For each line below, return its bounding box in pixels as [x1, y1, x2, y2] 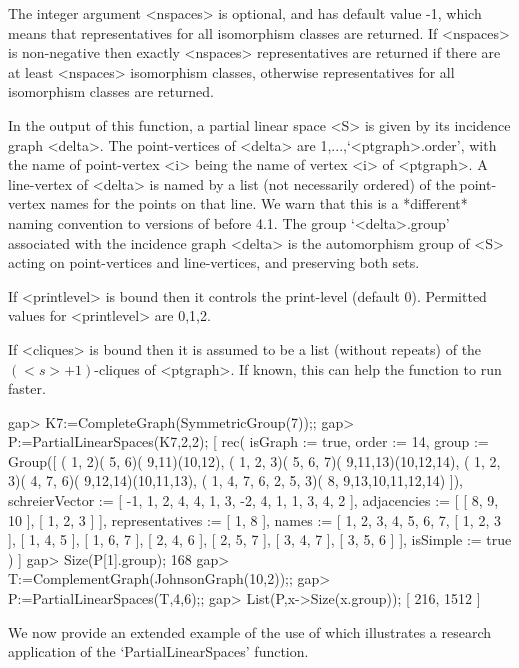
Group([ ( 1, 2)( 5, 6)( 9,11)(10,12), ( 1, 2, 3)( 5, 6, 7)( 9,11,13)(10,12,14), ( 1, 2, [8, 450, 501, 471]
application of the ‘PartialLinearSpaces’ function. [8, 641, 309, 662]
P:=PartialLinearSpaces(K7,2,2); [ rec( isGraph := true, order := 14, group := [8, 431, 489, 452]
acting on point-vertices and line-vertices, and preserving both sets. [8, 252, 420, 273]
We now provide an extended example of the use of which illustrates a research [8, 621, 492, 642]
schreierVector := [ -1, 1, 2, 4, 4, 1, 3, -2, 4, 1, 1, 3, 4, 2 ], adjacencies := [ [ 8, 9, [8, 490, 499, 511]
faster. [8, 378, 46, 399]
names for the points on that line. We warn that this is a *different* [50, 193, 468, 214]
